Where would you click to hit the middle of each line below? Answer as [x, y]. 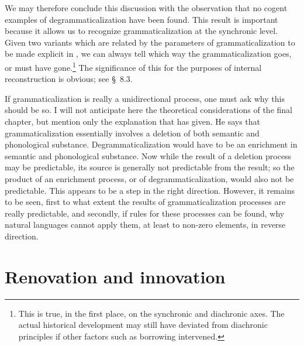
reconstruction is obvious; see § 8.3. [69, 79]
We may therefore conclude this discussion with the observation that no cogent [146, 8]
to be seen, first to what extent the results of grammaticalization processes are [145, 202]
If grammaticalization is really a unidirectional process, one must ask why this [145, 98]
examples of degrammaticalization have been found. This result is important [141, 19]
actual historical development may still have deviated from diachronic [143, 325]
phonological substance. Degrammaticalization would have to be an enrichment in [151, 144]
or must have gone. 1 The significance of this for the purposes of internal [133, 66]
